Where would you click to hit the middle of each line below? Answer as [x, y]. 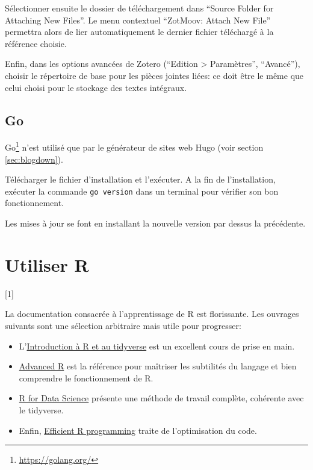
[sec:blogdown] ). [34, 159]
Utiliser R [47, 264]
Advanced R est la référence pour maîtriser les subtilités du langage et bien [158, 366]
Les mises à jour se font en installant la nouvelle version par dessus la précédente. [155, 223]
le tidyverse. [41, 409]
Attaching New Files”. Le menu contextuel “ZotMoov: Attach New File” [138, 20]
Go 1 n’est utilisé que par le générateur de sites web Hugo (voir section [134, 146]
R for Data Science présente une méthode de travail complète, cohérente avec [161, 398]
